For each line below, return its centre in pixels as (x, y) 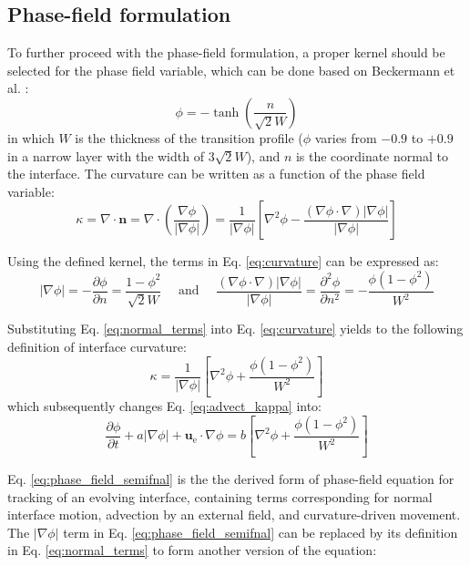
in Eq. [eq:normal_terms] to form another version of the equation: (192, 550)
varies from (346, 137)
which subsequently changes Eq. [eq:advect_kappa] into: (165, 406)
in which (31, 137)
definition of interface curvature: (97, 346)
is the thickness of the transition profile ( (189, 137)
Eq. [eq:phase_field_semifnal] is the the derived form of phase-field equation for (231, 478)
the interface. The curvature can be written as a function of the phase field (216, 174)
